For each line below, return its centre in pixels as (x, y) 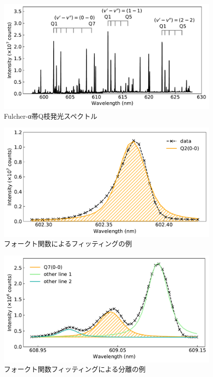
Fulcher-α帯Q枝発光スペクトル (51, 116)
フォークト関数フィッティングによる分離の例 (75, 369)
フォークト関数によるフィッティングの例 (68, 243)
